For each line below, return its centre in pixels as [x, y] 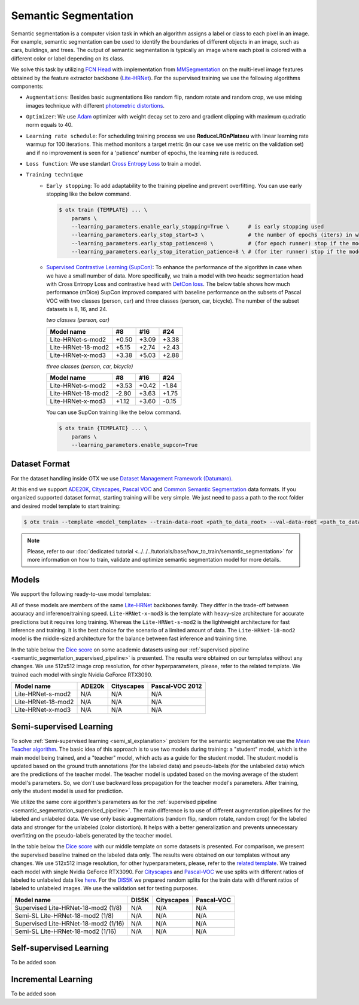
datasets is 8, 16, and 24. [77, 309]
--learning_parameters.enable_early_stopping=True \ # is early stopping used [198, 226]
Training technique [54, 175]
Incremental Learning [52, 980]
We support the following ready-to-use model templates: [81, 594]
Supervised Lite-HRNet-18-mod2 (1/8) [68, 907]
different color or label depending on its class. [68, 58]
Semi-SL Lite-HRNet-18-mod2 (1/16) [66, 931]
